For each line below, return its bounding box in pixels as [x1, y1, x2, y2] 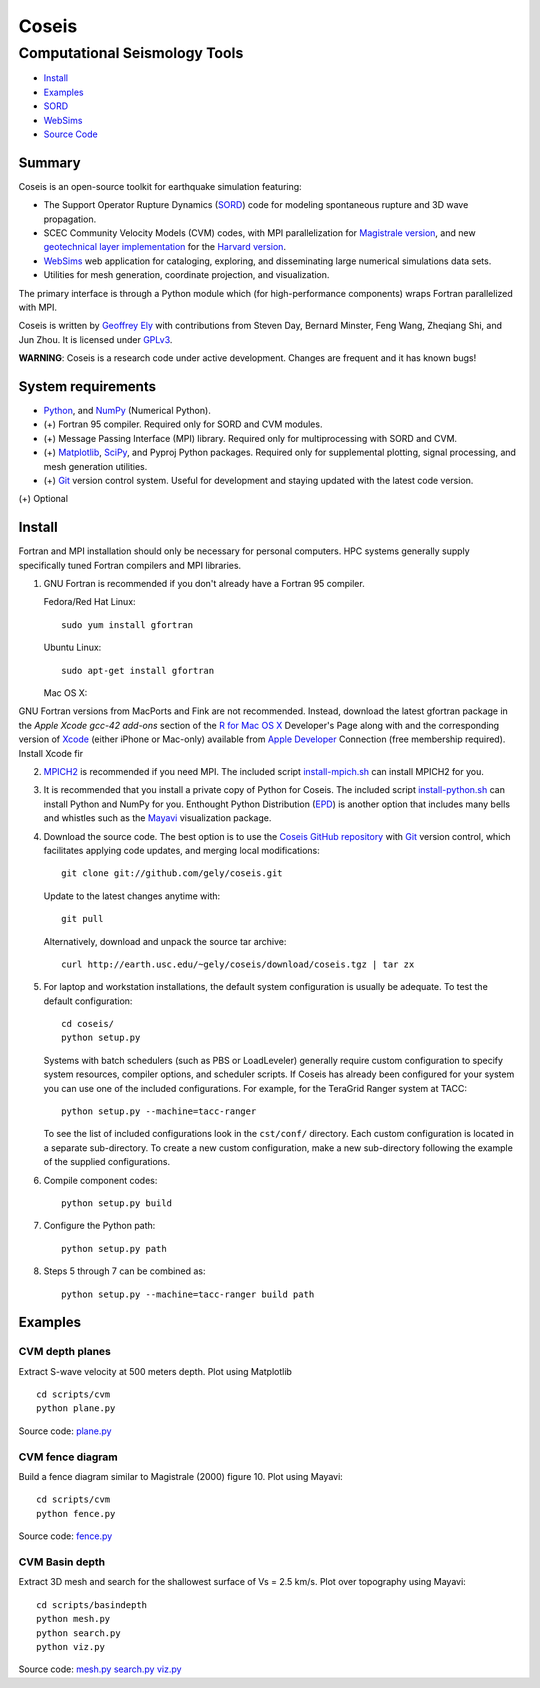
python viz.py [36, 1641, 105, 1652]
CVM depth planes [18, 1345, 112, 1359]
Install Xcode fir [18, 747, 84, 759]
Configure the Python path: [43, 1220, 156, 1232]
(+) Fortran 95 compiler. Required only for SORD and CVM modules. [43, 418, 323, 430]
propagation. [43, 213, 97, 225]
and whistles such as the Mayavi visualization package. [43, 812, 272, 824]
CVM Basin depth [18, 1555, 105, 1569]
